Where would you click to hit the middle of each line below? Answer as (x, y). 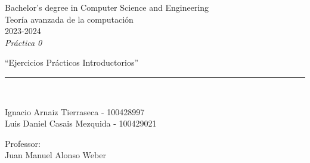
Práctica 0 (24, 42)
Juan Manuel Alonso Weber (55, 155)
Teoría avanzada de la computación (69, 19)
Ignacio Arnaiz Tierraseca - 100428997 (75, 111)
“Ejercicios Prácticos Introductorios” (72, 62)
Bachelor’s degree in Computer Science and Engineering (107, 7)
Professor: (23, 143)
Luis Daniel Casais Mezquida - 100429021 (81, 123)
